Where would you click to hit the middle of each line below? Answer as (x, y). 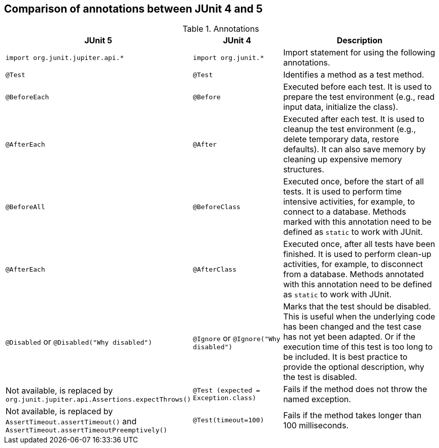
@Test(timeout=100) (228, 420)
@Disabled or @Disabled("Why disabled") (79, 342)
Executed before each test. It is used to (357, 87)
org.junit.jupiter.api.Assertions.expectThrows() (98, 399)
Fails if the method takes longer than (352, 415)
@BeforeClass (216, 207)
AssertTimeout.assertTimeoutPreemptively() (86, 430)
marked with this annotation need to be (357, 222)
